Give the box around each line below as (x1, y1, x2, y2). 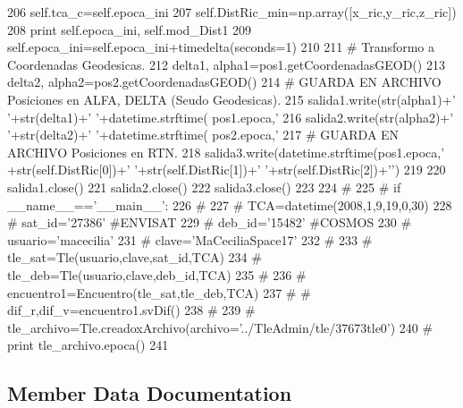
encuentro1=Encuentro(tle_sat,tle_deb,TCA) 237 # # (7, 283, 311, 302)
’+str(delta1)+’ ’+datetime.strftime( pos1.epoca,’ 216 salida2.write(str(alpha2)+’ (7, 107, 454, 126)
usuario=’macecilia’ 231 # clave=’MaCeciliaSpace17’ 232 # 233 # (7, 230, 373, 249)
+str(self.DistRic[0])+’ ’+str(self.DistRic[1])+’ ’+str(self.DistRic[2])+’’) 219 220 (7, 160, 446, 179)
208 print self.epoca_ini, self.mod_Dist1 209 (7, 20, 252, 38)
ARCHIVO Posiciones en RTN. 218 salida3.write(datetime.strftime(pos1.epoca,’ (7, 142, 445, 161)
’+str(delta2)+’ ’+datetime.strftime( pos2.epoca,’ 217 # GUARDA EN (7, 125, 400, 144)
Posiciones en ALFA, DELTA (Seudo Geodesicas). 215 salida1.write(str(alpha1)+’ (7, 89, 456, 108)
